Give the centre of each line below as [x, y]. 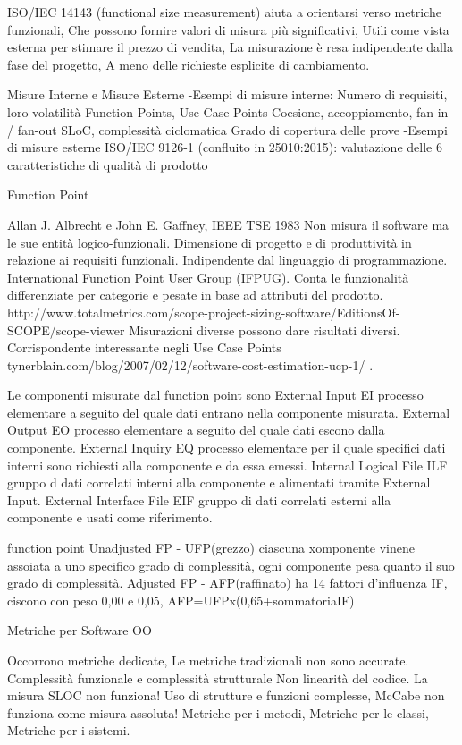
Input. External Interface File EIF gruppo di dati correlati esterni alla [199, 499]
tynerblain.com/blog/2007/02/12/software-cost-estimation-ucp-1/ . [190, 364]
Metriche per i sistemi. [69, 730]
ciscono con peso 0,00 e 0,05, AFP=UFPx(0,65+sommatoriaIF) [181, 600]
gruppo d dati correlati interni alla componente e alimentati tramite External [219, 483]
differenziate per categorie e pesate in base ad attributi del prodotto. [195, 295]
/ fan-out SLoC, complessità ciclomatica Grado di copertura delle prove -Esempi [227, 129]
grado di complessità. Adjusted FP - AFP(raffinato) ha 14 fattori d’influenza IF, [227, 583]
